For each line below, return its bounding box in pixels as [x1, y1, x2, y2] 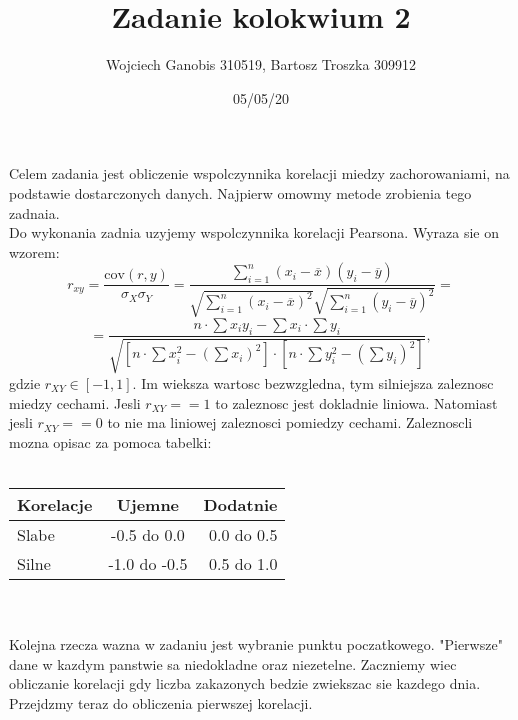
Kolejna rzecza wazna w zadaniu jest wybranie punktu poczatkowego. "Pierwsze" [9, 634, 503, 655]
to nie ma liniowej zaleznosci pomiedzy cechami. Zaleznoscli [107, 412, 473, 433]
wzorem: [9, 241, 60, 262]
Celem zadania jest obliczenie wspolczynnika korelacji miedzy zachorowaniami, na [9, 163, 510, 184]
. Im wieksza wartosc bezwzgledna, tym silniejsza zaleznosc [132, 372, 494, 393]
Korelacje [17, 492, 93, 516]
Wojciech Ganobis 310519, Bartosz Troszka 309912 [105, 54, 417, 75]
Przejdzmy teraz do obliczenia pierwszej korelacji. [9, 692, 313, 713]
